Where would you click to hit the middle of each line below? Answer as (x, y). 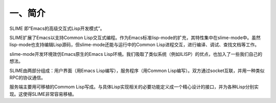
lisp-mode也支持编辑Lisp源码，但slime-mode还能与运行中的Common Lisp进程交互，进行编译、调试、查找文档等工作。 (134, 45)
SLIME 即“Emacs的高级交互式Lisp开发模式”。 (57, 28)
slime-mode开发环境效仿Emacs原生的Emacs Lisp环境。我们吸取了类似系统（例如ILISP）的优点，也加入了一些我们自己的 (136, 54)
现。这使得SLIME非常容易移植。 (43, 94)
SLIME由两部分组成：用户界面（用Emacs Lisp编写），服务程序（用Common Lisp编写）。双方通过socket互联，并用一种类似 (137, 71)
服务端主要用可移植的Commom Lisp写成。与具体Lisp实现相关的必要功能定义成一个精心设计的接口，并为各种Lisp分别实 (134, 87)
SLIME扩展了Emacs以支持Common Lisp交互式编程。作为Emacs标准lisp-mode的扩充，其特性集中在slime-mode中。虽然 (135, 38)
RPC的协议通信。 (28, 77)
